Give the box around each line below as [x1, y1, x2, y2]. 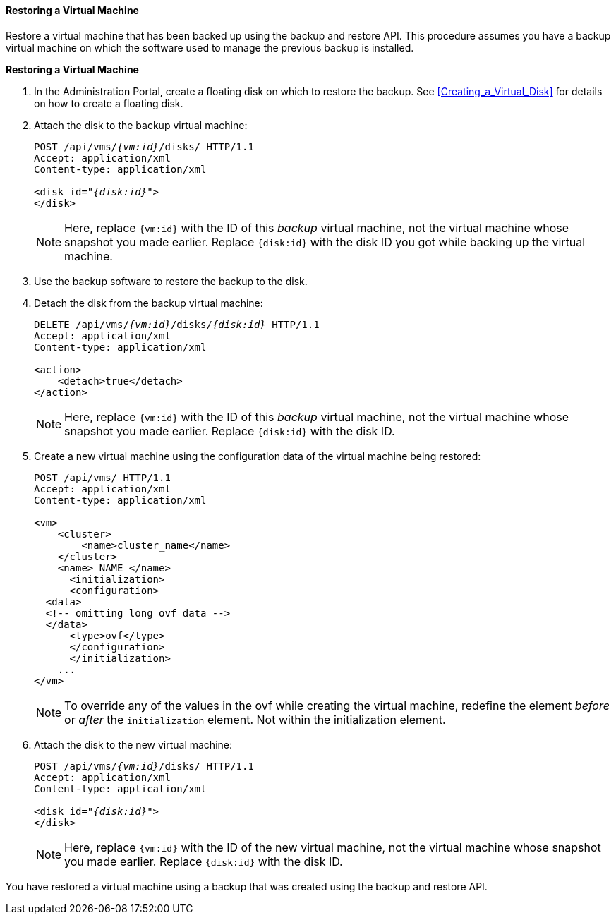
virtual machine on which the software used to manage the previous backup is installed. [6, 41, 414, 54]
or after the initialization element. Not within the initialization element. [64, 712, 446, 727]
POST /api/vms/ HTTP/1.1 [34, 471, 171, 483]
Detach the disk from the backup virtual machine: [34, 296, 263, 309]
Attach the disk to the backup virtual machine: [34, 119, 248, 131]
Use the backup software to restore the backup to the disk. [34, 274, 308, 287]
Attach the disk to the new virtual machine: [34, 738, 232, 751]
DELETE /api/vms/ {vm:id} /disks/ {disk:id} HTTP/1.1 [34, 318, 320, 330]
